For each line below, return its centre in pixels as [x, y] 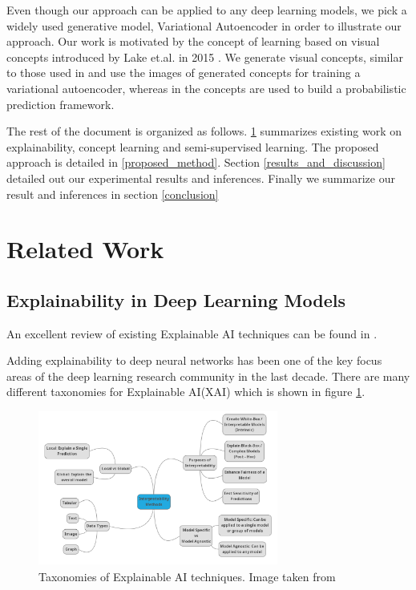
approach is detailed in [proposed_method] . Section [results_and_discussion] [196, 162]
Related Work [85, 249]
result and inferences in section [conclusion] [113, 194]
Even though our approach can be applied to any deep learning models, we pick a [207, 10]
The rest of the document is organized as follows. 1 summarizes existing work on [204, 131]
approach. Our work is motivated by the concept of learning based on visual [193, 41]
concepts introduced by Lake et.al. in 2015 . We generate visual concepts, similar [205, 57]
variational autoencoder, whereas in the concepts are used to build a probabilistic [206, 88]
